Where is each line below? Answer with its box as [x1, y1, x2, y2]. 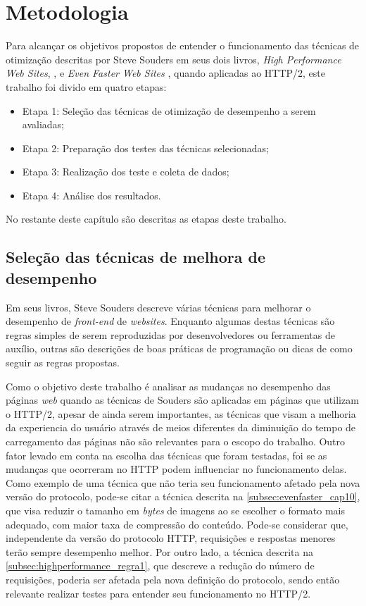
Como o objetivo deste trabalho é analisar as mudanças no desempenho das [6, 378, 331, 393]
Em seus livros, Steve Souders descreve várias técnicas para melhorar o [6, 299, 311, 314]
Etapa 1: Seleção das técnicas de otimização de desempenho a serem [22, 103, 316, 118]
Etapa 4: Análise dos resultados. [22, 187, 161, 202]
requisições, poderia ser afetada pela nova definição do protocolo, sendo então [6, 571, 340, 586]
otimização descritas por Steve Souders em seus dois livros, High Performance [6, 51, 341, 66]
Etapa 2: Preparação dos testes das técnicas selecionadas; [22, 140, 269, 155]
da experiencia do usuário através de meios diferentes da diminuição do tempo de [6, 420, 356, 435]
